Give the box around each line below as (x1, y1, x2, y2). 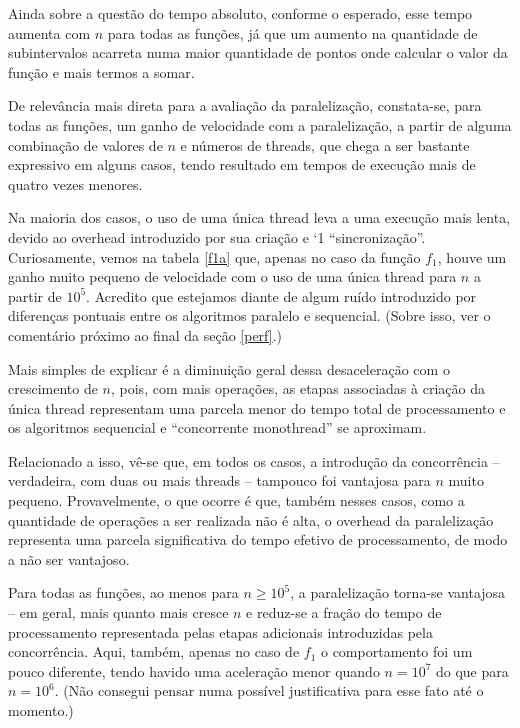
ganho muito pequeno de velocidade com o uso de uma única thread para (8, 266, 457, 287)
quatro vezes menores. (8, 173, 143, 194)
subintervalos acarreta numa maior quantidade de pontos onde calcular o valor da (8, 42, 508, 63)
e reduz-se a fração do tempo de (246, 602, 442, 623)
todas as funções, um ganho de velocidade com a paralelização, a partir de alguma (8, 114, 512, 135)
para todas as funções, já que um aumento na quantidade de (107, 22, 478, 43)
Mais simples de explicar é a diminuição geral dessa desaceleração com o (8, 358, 450, 379)
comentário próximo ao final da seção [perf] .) (8, 324, 282, 345)
